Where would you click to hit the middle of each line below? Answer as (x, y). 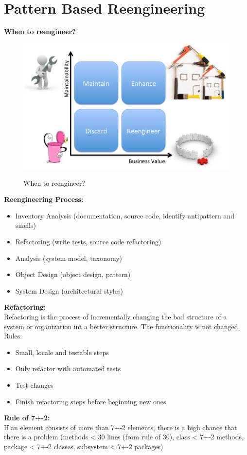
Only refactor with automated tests (68, 368)
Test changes (34, 385)
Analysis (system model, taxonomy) (69, 258)
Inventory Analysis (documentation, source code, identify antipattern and (125, 215)
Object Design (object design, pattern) (73, 274)
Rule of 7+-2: (27, 418)
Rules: (13, 336)
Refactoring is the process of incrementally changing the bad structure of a (115, 317)
